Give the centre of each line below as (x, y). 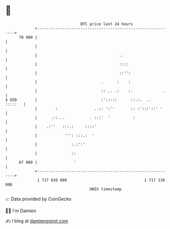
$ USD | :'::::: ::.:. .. (78, 100)
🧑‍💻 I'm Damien (21, 211)
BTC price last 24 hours (107, 24)
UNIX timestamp (106, 189)
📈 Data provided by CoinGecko (38, 199)
